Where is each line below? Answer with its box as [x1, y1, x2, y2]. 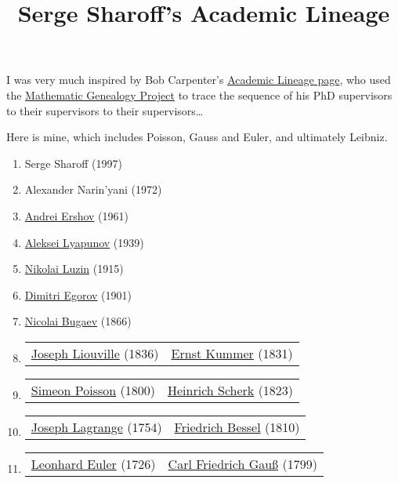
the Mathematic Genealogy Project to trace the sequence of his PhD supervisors [6, 86, 393, 103]
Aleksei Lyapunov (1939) [24, 234, 144, 250]
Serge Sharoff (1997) [24, 154, 122, 171]
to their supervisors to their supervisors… [6, 102, 204, 118]
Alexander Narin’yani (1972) [24, 181, 162, 198]
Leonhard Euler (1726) [31, 454, 156, 473]
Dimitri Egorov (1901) [24, 286, 132, 303]
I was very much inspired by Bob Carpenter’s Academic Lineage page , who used [6, 71, 391, 88]
